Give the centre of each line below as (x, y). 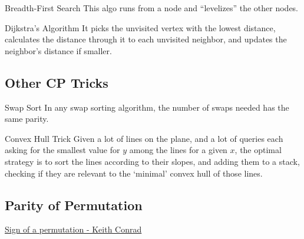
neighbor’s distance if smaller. (58, 50)
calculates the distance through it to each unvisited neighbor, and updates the (146, 39)
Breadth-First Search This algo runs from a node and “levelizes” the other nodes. (152, 8)
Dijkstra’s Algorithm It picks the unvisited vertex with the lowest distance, (140, 27)
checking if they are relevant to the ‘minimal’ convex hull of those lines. (134, 173)
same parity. (27, 119)
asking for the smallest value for (62, 150)
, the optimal (258, 150)
